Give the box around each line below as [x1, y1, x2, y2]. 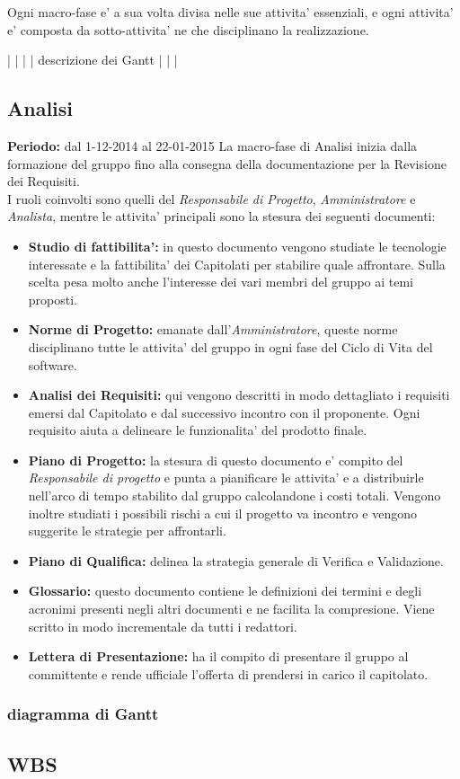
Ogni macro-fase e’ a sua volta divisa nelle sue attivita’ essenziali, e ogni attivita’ [7, 3, 454, 21]
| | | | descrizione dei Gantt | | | [7, 50, 178, 69]
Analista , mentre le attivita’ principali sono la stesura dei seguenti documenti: [7, 207, 436, 226]
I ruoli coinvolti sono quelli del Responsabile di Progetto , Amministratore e [7, 189, 416, 208]
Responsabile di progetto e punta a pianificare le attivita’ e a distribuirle [28, 468, 424, 487]
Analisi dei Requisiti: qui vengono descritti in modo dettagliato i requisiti [28, 385, 450, 404]
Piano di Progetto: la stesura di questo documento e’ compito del [28, 450, 403, 469]
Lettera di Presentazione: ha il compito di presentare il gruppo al [28, 647, 409, 666]
